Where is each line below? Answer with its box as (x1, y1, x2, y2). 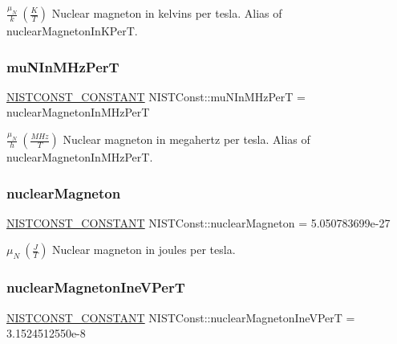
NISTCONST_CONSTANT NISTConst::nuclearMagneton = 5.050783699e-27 (6, 214, 391, 231)
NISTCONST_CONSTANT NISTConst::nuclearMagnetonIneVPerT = (6, 309, 355, 326)
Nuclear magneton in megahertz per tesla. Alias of (63, 131, 310, 147)
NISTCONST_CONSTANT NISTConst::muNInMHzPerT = (6, 88, 306, 104)
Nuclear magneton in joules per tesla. (52, 241, 236, 258)
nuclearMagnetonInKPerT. (6, 23, 138, 39)
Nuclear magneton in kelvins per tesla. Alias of (51, 5, 282, 21)
